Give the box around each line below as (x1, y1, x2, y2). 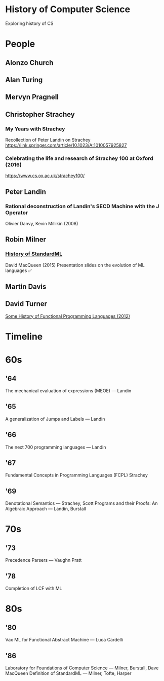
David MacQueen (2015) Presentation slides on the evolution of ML (5, 262, 145, 268)
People (5, 38, 35, 50)
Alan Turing (5, 75, 43, 84)
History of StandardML (5, 250, 63, 257)
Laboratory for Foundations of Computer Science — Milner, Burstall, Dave (5, 665, 159, 671)
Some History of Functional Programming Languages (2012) (5, 313, 131, 319)
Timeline (5, 331, 43, 343)
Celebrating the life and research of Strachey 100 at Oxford (5, 155, 153, 162)
